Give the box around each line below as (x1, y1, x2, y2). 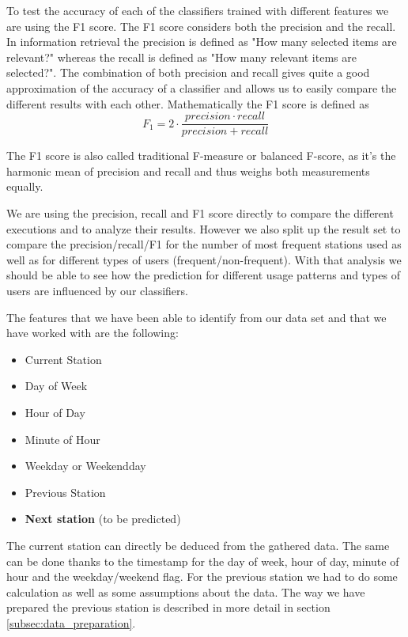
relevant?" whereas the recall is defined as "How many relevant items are (6, 48, 357, 65)
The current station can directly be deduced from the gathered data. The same (6, 537, 390, 553)
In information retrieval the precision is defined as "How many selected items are (6, 33, 397, 50)
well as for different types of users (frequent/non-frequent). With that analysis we (6, 251, 402, 267)
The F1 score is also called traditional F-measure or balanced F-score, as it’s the (6, 147, 396, 164)
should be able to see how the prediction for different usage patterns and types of (6, 267, 400, 283)
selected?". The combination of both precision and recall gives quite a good (6, 64, 370, 81)
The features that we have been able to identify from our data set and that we (6, 309, 387, 325)
